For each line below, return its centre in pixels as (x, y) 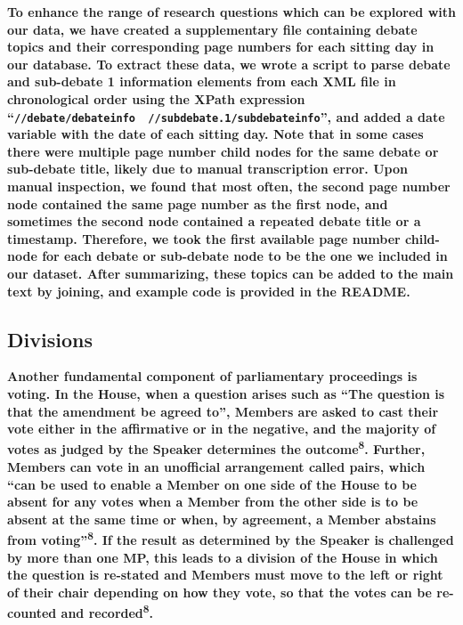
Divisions (50, 339)
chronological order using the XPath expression (156, 98)
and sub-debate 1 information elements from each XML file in (202, 81)
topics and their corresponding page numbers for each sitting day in (221, 47)
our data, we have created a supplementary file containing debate (212, 29)
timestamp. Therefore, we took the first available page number (204, 238)
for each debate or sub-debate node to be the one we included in (245, 256)
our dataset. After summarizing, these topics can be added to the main (231, 273)
